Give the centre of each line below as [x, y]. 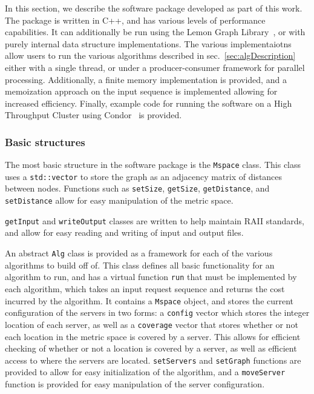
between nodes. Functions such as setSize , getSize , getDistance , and [137, 188]
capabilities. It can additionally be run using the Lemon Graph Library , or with [155, 32]
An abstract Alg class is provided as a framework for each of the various [139, 253]
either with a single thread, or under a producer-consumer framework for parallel [155, 67]
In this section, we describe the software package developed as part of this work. [154, 8]
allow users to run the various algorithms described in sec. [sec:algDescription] [150, 55]
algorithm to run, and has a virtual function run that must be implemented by [151, 277]
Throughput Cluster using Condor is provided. [93, 115]
